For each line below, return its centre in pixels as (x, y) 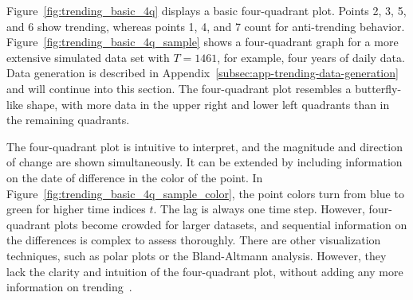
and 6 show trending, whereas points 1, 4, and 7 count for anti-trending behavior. (206, 26)
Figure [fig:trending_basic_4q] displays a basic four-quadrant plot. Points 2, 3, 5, (206, 10)
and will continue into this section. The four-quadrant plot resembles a (179, 88)
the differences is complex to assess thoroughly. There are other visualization (194, 240)
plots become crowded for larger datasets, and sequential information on (230, 224)
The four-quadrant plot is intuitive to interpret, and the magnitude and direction (205, 146)
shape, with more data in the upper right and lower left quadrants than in (208, 104)
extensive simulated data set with (88, 57)
